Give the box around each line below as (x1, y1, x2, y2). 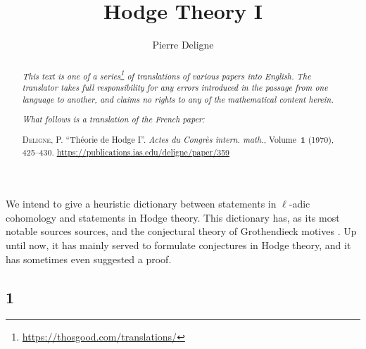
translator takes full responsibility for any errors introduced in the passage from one (22, 82, 328, 94)
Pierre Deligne (152, 37, 214, 52)
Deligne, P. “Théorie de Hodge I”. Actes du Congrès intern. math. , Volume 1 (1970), (22, 133, 334, 146)
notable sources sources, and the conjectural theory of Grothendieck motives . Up (6, 224, 357, 239)
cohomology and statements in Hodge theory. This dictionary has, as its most (6, 210, 340, 224)
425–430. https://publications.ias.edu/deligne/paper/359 (22, 146, 230, 158)
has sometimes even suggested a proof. (6, 251, 172, 266)
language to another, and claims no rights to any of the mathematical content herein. (22, 93, 334, 105)
